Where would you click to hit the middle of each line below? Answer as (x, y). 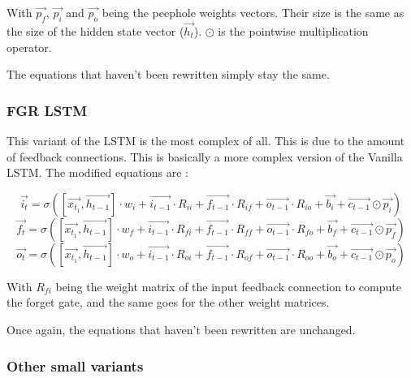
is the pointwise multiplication (293, 31)
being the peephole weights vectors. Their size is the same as (253, 12)
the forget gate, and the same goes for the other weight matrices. (168, 302)
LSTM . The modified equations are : (97, 172)
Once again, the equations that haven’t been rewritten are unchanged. (181, 329)
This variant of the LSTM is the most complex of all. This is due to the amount (206, 141)
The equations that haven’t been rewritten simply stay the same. (168, 74)
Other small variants (75, 365)
